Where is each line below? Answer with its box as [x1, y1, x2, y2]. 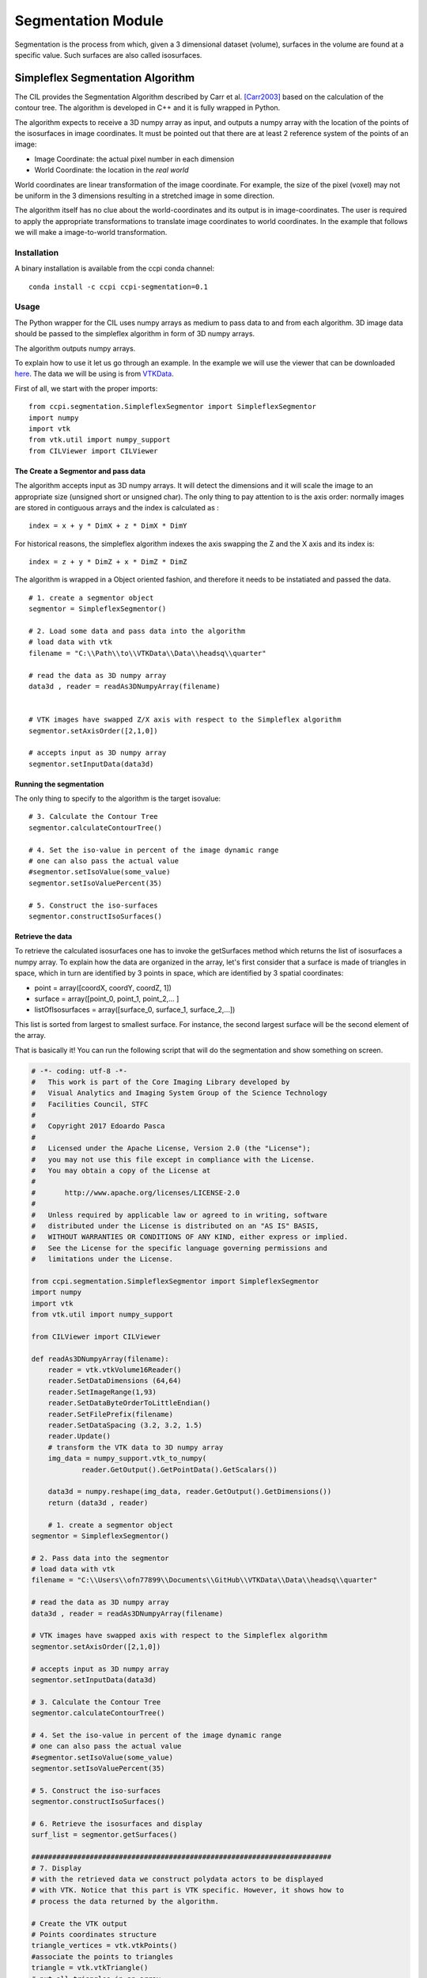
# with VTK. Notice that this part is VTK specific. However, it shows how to [31, 1885, 344, 1895]
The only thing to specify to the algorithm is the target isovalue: [14, 794, 221, 803]
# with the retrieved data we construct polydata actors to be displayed [31, 1875, 323, 1884]
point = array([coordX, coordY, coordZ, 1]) [34, 983, 172, 992]
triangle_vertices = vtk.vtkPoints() [31, 1941, 178, 1950]
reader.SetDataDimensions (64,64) [47, 1377, 182, 1385]
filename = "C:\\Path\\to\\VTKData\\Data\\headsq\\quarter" [28, 649, 266, 657]
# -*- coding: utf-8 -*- [31, 1067, 128, 1075]
